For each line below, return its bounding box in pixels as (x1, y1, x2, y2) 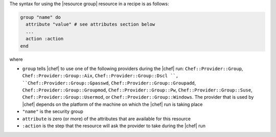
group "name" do (20, 14, 61, 20)
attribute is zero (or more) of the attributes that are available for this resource (22, 116, 191, 122)
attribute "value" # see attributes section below (26, 21, 155, 28)
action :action (26, 36, 64, 42)
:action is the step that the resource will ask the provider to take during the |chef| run (22, 123, 205, 129)
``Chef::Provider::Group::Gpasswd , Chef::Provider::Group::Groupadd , (22, 80, 196, 86)
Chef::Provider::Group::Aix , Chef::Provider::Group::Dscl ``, (22, 73, 179, 79)
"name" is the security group (22, 108, 84, 115)
